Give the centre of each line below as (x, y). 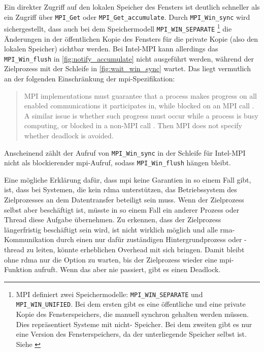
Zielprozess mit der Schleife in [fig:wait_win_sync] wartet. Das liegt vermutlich (127, 68)
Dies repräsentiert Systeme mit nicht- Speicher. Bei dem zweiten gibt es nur (134, 324)
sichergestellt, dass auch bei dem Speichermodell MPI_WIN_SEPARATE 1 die (118, 28)
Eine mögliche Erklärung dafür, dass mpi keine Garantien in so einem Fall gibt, (128, 179)
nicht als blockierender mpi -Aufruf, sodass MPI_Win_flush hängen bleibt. (118, 163)
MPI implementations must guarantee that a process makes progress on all (140, 95)
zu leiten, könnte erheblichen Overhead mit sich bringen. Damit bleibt (136, 250)
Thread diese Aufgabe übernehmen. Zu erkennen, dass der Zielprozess (113, 219)
